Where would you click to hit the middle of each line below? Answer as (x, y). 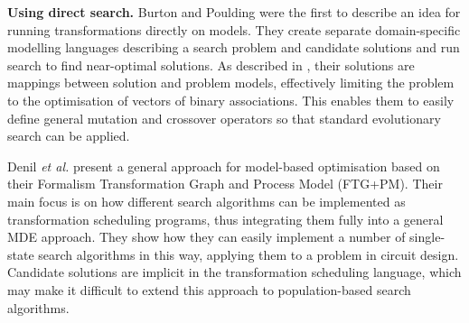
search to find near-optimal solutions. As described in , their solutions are (211, 65)
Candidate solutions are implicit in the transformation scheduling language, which (234, 272)
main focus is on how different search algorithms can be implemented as (206, 201)
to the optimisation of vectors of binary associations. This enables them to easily (231, 100)
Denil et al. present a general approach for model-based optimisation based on (224, 166)
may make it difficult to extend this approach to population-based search (209, 289)
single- (427, 237)
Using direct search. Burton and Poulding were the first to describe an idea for (234, 12)
